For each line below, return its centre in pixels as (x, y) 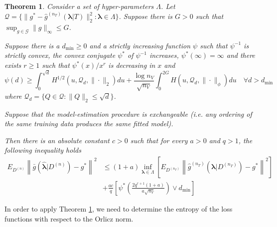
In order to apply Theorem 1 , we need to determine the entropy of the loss (119, 208)
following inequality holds (43, 150)
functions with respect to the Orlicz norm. (69, 218)
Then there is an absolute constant (57, 140)
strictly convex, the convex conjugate (60, 55)
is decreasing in (132, 65)
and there (241, 55)
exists (13, 65)
